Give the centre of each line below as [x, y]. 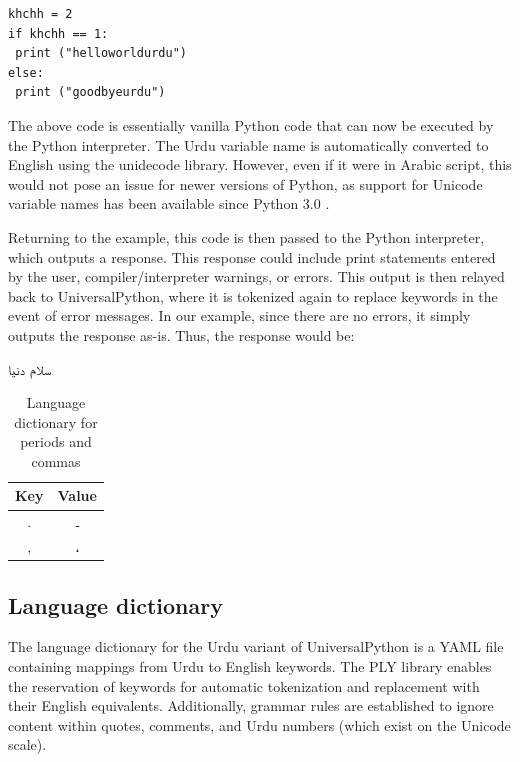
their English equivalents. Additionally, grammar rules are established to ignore [251, 705]
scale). [27, 744]
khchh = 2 [40, 14]
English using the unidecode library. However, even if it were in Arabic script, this [260, 164]
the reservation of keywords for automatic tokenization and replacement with [244, 685]
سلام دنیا [30, 368]
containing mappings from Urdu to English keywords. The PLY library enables [250, 666]
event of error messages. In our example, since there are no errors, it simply [239, 315]
